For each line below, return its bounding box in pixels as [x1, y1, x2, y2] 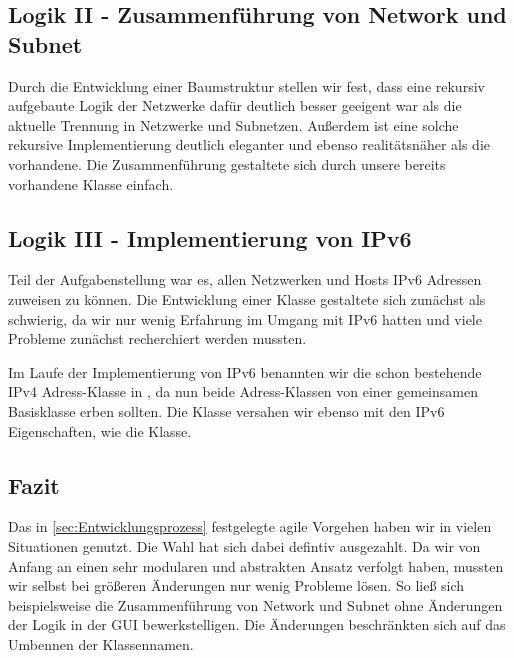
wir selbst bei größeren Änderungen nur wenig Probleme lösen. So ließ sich [8, 575, 465, 596]
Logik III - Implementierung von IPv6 [8, 222, 412, 253]
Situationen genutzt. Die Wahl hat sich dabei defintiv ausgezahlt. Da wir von [8, 535, 481, 556]
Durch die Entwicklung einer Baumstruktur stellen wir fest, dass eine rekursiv [8, 75, 485, 96]
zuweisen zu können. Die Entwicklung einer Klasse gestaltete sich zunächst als [8, 288, 486, 309]
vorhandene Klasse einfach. [8, 173, 174, 194]
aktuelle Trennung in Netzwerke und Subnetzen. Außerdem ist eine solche [8, 114, 459, 135]
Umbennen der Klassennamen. [8, 633, 194, 654]
